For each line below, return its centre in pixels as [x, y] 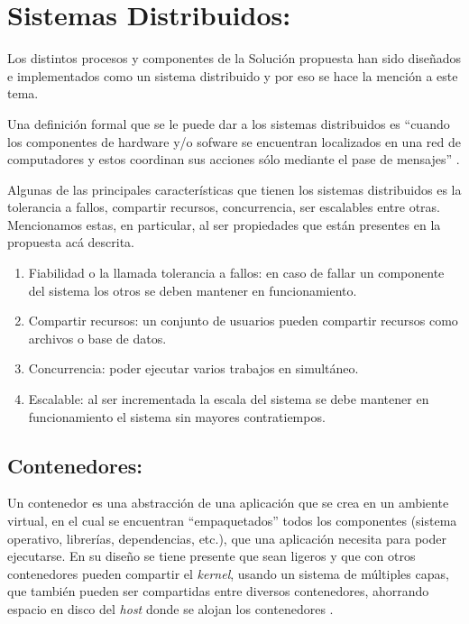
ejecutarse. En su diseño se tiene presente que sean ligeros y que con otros [212, 556]
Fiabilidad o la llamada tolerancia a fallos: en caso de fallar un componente [236, 273]
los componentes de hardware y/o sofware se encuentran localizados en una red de [234, 141]
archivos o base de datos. [97, 338]
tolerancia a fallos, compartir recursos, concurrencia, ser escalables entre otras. [224, 207]
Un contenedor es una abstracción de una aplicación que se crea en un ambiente [228, 503]
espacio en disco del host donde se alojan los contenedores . [170, 608]
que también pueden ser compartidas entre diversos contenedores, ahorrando [218, 591]
